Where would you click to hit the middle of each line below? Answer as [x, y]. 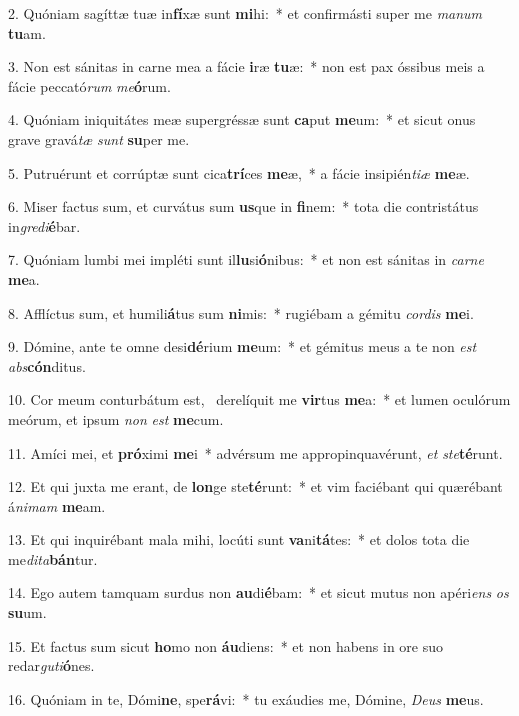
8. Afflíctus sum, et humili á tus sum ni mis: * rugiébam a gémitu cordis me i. [241, 312]
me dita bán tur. [53, 558]
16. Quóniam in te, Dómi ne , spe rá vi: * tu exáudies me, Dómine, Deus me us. [246, 698]
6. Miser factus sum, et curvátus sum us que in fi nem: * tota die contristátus [243, 206]
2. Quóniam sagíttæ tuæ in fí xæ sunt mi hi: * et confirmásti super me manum [245, 13]
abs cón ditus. [47, 365]
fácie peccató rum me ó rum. [89, 85]
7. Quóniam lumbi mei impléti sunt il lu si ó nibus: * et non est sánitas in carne [246, 259]
